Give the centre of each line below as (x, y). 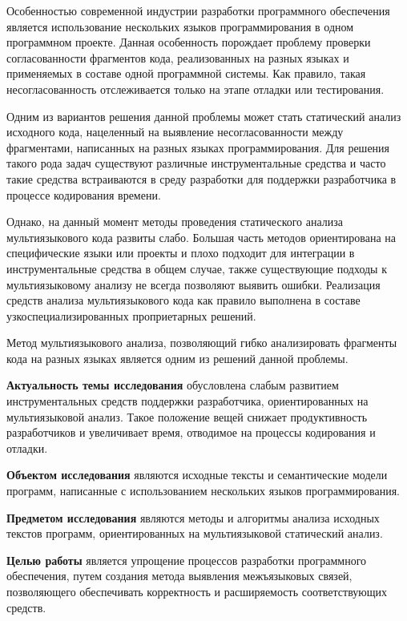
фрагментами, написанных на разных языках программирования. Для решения (198, 147)
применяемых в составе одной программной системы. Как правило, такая (186, 73)
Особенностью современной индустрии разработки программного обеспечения (198, 10)
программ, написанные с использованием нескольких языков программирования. (203, 491)
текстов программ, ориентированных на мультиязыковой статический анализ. (195, 533)
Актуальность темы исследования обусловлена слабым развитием (173, 385)
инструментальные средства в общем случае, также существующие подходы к (197, 268)
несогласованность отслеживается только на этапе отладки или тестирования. (195, 89)
